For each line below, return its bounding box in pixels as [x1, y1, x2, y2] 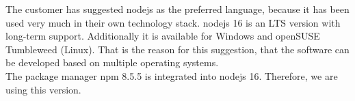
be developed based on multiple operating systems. [5, 55, 219, 70]
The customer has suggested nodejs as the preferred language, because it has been [5, 2, 350, 16]
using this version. [5, 82, 81, 96]
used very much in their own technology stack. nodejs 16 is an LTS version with [5, 15, 341, 29]
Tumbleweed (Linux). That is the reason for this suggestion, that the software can [5, 42, 350, 56]
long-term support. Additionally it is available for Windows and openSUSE [5, 29, 320, 43]
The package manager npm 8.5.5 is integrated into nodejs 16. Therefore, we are [5, 68, 338, 83]
